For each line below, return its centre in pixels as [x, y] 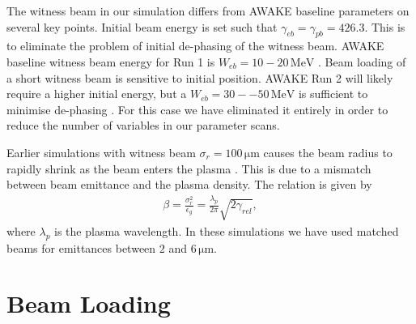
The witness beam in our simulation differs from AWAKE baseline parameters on [208, 11]
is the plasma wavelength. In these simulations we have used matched [227, 230]
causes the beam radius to [328, 152]
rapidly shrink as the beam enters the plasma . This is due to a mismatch [189, 168]
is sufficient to [333, 94]
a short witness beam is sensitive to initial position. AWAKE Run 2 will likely [200, 77]
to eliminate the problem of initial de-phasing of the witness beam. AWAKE [195, 46]
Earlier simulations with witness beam [101, 152]
